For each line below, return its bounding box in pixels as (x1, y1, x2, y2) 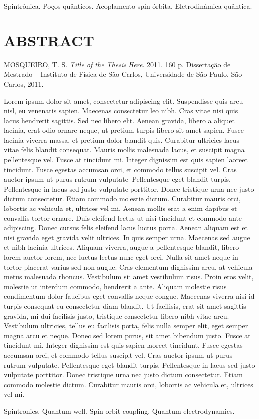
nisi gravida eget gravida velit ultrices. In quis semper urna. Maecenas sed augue (4, 232, 250, 242)
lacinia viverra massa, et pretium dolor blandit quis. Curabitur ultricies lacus (4, 134, 240, 145)
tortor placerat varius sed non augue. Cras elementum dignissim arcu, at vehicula (4, 261, 253, 272)
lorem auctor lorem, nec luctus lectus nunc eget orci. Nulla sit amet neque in (4, 252, 238, 262)
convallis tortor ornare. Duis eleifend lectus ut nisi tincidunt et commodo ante (4, 212, 242, 223)
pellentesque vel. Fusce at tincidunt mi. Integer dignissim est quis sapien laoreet (4, 154, 248, 165)
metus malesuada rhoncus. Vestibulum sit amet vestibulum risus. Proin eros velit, (4, 271, 254, 282)
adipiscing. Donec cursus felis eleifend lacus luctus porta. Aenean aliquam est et (4, 222, 248, 233)
